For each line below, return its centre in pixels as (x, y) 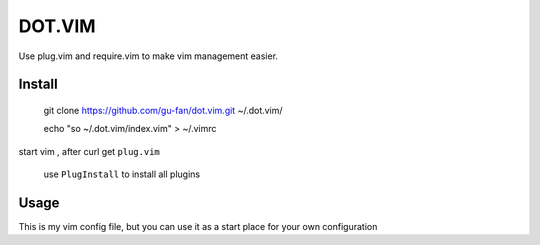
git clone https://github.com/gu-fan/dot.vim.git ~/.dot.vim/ (163, 110)
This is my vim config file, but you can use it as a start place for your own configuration (198, 227)
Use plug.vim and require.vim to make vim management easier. (148, 56)
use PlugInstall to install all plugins (121, 174)
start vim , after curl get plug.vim (89, 151)
